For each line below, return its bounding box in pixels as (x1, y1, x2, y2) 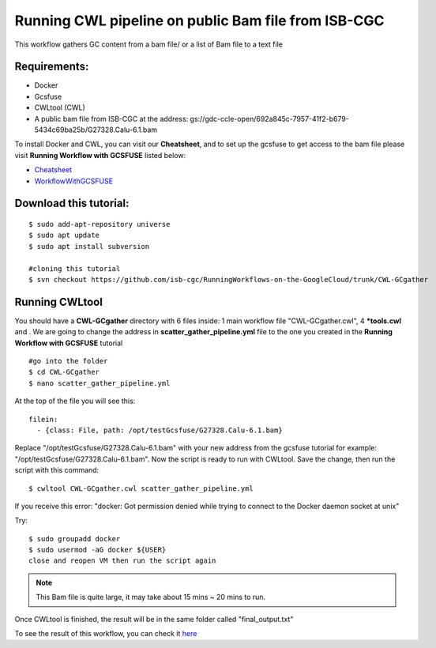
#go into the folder (28, 356, 108, 366)
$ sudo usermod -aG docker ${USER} (28, 545, 167, 555)
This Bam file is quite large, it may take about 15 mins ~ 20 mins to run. (36, 593, 266, 602)
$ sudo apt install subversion (28, 242, 150, 251)
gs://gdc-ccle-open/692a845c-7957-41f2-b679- (190, 114, 349, 123)
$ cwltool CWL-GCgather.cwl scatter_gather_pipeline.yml (28, 484, 254, 493)
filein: (28, 415, 58, 424)
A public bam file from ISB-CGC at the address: (34, 114, 189, 123)
